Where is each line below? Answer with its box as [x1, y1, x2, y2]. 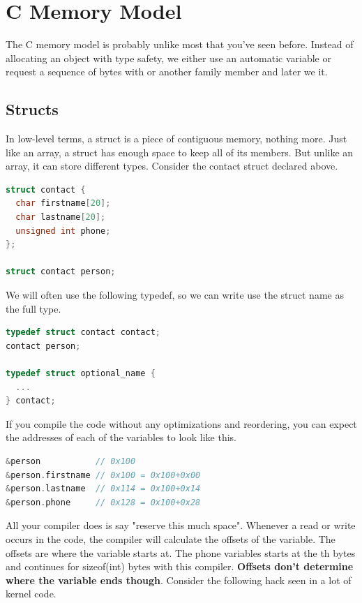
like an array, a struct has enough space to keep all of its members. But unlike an [6, 144, 354, 159]
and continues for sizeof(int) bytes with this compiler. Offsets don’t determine [6, 559, 354, 574]
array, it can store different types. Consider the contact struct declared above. [6, 158, 338, 173]
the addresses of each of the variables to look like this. [6, 430, 236, 445]
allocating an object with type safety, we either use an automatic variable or [6, 50, 331, 65]
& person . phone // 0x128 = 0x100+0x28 [6, 497, 201, 507]
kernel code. [6, 586, 56, 601]
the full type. [6, 301, 61, 315]
